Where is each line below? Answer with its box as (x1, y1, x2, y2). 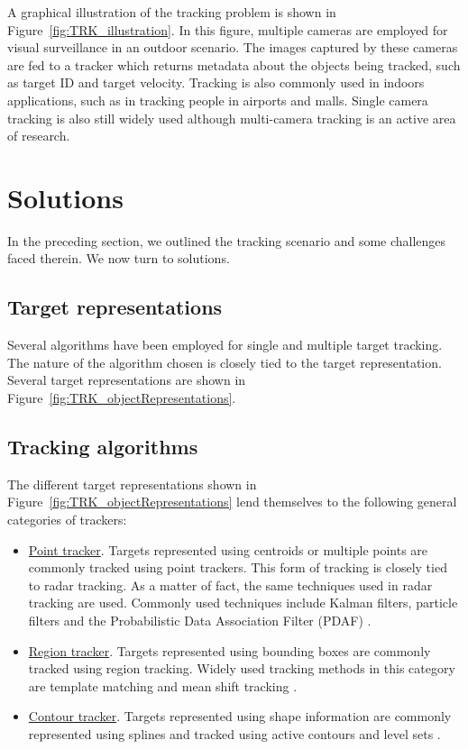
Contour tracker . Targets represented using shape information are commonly (28, 707, 452, 726)
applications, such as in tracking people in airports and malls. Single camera (7, 90, 428, 109)
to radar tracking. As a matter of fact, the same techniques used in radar (28, 575, 433, 594)
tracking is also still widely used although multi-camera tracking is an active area (7, 108, 456, 127)
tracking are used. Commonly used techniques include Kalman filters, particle (28, 593, 458, 612)
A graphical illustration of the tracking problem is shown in (7, 3, 336, 21)
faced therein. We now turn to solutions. (7, 249, 230, 268)
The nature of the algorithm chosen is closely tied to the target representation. (7, 352, 442, 371)
